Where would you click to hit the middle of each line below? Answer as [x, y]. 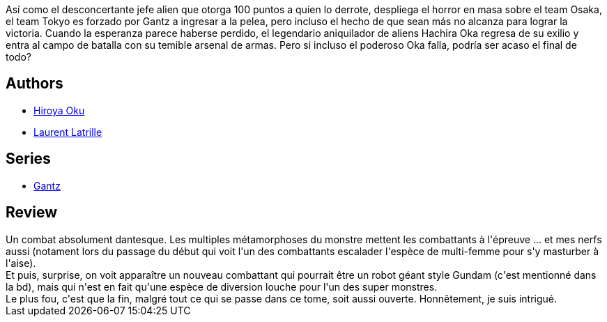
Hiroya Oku [59, 110]
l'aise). [21, 263]
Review [32, 213]
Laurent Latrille [68, 132]
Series [28, 159]
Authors [34, 84]
